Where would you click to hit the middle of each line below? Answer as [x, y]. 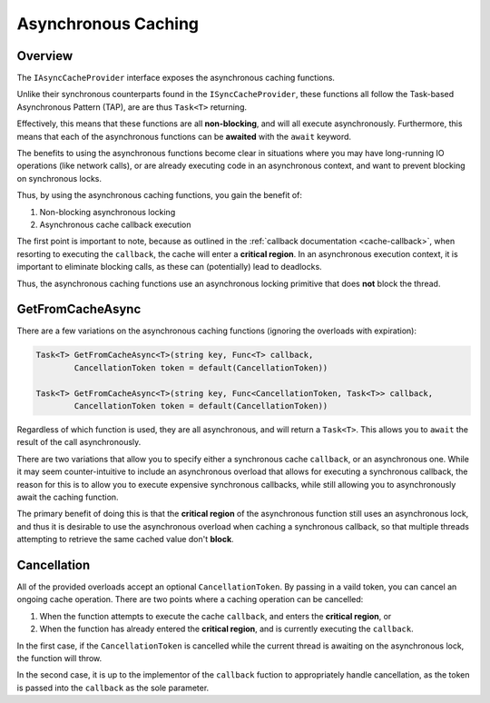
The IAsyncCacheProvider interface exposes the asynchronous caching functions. [176, 78]
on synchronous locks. [59, 178]
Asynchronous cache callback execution [115, 224]
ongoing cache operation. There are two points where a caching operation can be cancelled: [190, 599]
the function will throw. [59, 658]
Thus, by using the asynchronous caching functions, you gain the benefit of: [160, 195]
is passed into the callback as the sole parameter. [113, 688]
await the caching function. [68, 497]
